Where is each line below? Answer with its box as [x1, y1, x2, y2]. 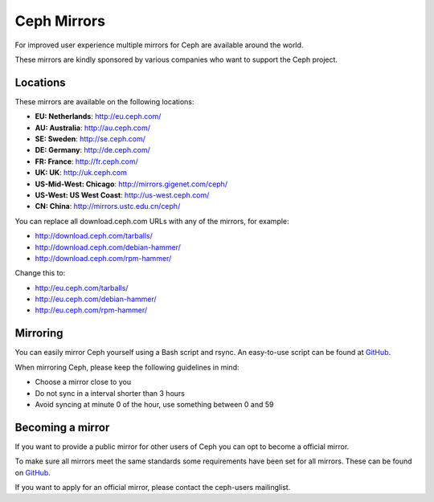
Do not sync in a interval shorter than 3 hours [35, 388, 185, 398]
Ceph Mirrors [14, 12, 106, 30]
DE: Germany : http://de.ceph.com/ [35, 145, 150, 155]
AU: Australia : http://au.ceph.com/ [35, 123, 150, 133]
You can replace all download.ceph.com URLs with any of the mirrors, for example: [14, 216, 289, 226]
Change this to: [14, 268, 66, 278]
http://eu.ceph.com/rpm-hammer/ [35, 305, 148, 315]
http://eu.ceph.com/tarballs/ [35, 283, 129, 292]
